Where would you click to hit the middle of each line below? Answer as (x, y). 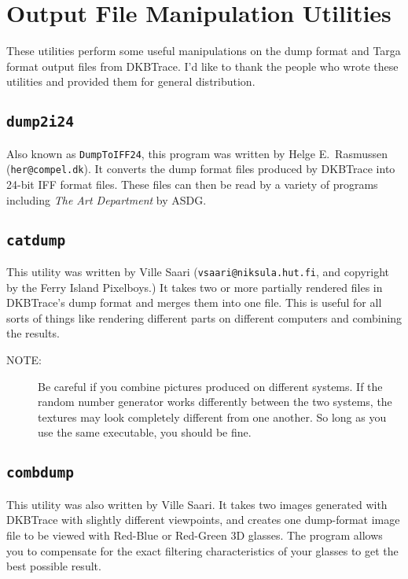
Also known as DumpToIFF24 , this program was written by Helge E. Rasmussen (197, 153)
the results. (33, 333)
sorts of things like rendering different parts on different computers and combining (204, 317)
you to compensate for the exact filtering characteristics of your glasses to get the (202, 550)
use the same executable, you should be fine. (145, 432)
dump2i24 (40, 122)
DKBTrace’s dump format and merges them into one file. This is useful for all (194, 302)
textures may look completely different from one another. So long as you (212, 417)
